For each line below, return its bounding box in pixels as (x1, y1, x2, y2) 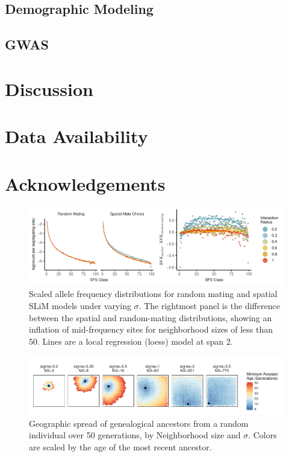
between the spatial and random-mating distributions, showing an (29, 311, 272, 324)
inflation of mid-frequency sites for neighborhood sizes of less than (29, 323, 273, 336)
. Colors (248, 429, 277, 441)
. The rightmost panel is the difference (138, 299, 280, 312)
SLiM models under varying (29, 299, 131, 312)
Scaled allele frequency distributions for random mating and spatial (29, 287, 278, 300)
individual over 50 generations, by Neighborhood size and (29, 429, 241, 441)
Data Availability (5, 124, 148, 149)
